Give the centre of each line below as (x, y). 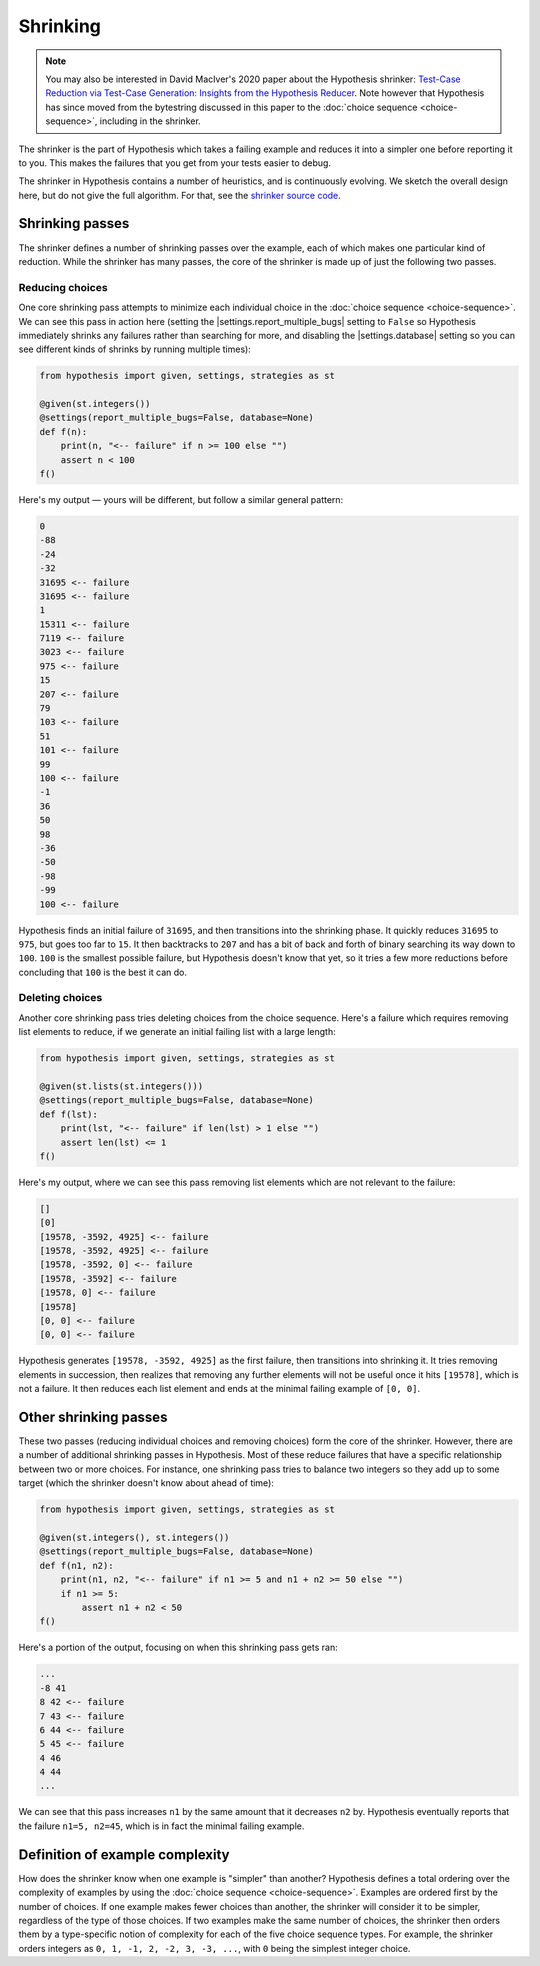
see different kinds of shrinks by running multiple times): (135, 349)
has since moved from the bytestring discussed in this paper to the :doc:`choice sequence (231, 107)
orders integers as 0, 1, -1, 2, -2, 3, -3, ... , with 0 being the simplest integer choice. (214, 1948)
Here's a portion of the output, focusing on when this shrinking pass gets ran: (178, 1647)
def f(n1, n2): (76, 1565)
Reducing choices (63, 287)
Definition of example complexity (124, 1854)
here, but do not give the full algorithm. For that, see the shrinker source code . (180, 195)
